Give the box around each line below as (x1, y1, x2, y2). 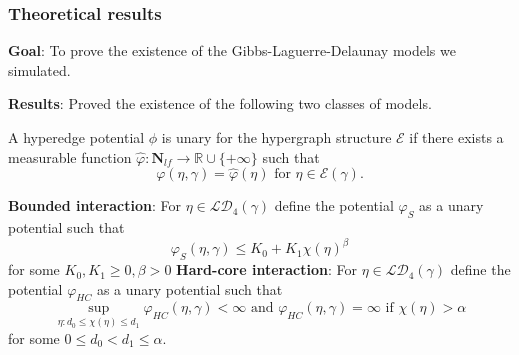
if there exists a (409, 127, 504, 147)
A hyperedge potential (8, 127, 145, 147)
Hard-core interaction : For (176, 259, 357, 280)
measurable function (8, 146, 132, 167)
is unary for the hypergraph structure (161, 127, 392, 147)
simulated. (8, 59, 71, 80)
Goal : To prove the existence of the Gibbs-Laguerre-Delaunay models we (8, 40, 456, 61)
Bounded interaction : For (8, 195, 181, 216)
